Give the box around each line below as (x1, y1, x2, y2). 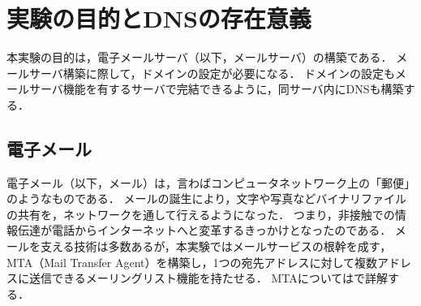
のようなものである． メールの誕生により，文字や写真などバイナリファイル (6, 190, 406, 207)
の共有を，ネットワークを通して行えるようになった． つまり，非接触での (6, 205, 395, 222)
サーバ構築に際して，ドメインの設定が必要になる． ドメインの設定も (28, 64, 396, 81)
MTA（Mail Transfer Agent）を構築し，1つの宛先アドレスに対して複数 (6, 253, 378, 270)
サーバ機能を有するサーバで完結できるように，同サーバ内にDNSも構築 (28, 80, 404, 97)
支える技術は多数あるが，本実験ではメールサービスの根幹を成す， (40, 238, 392, 255)
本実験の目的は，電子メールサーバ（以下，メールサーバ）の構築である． (6, 49, 393, 66)
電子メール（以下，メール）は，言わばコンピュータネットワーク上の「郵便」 (6, 174, 415, 191)
